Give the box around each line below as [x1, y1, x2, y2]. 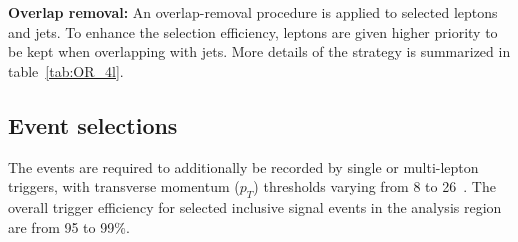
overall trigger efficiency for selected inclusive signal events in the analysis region [8, 196, 502, 217]
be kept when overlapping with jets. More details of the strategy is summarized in [8, 41, 511, 62]
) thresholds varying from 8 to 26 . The [253, 176, 496, 197]
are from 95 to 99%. [8, 216, 130, 237]
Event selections [8, 109, 178, 140]
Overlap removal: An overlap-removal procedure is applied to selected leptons [8, 2, 498, 22]
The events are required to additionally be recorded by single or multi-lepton [8, 156, 479, 177]
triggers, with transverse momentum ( [8, 176, 240, 197]
